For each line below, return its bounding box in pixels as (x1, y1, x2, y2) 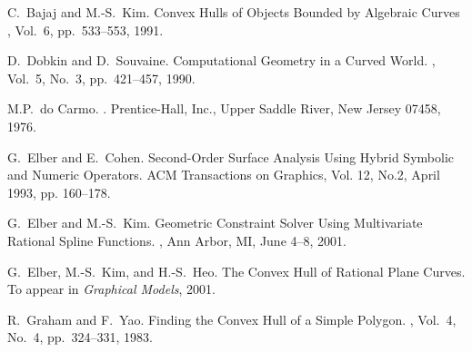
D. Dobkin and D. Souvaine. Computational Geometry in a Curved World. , (7, 51, 436, 70)
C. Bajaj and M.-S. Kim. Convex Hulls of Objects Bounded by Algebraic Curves (7, 3, 460, 21)
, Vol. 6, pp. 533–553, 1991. (7, 20, 164, 39)
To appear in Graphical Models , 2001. (7, 279, 216, 298)
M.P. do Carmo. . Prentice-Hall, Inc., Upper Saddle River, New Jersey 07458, (7, 99, 441, 118)
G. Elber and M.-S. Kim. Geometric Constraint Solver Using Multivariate (7, 213, 423, 232)
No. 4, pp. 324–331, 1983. (7, 328, 153, 347)
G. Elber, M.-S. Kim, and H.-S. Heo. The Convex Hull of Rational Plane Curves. (7, 261, 466, 280)
